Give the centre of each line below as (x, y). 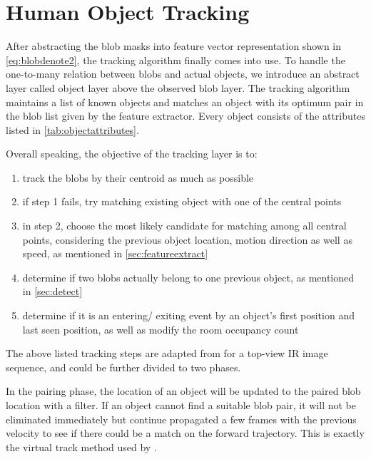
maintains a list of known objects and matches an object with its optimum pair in (185, 102)
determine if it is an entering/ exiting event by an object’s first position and (188, 315)
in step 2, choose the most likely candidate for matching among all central (184, 226)
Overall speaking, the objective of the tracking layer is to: (132, 154)
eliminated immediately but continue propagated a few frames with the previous (181, 419)
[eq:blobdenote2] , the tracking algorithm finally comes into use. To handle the (176, 60)
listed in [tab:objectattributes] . (72, 129)
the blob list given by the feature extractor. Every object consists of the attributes (185, 116)
